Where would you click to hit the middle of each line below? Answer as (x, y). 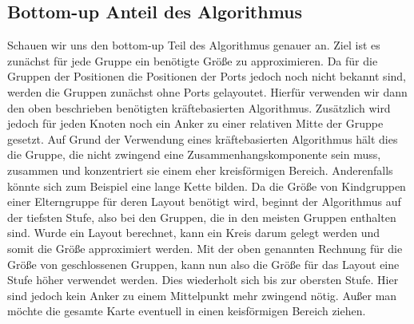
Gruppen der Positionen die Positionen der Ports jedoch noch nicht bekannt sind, (207, 76)
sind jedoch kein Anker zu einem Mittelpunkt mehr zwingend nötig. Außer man (202, 295)
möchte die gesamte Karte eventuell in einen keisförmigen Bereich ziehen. (187, 311)
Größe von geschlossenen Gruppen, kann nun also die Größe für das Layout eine (203, 264)
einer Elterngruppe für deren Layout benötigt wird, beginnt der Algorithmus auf (204, 202)
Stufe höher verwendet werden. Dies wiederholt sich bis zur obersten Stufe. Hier (203, 280)
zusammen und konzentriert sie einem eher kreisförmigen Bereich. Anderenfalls (200, 170)
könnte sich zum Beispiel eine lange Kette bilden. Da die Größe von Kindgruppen (207, 186)
